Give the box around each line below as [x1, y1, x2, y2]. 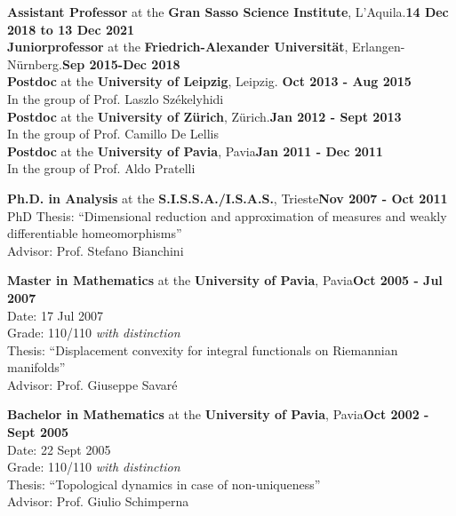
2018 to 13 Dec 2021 [7, 20, 135, 38]
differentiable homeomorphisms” [7, 224, 182, 242]
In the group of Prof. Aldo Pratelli [7, 159, 196, 178]
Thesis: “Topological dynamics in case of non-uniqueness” [7, 474, 321, 493]
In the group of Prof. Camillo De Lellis [7, 124, 219, 143]
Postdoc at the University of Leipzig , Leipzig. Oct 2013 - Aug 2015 [7, 72, 412, 91]
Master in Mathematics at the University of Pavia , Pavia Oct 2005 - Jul [7, 271, 443, 290]
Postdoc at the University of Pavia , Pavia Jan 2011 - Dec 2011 [7, 141, 383, 160]
